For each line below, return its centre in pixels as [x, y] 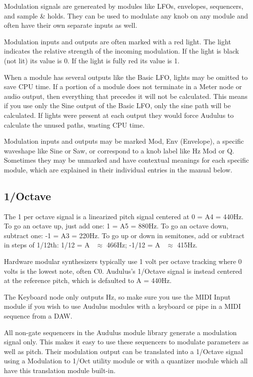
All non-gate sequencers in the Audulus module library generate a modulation [120, 332]
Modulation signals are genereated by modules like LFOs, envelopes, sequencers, [124, 6]
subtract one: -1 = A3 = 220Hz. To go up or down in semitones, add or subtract [124, 235]
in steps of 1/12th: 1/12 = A [47, 245]
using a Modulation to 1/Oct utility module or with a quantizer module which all [126, 361]
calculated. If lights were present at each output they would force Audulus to [119, 115]
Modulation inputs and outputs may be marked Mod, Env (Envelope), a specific [124, 141]
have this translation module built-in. [60, 370]
